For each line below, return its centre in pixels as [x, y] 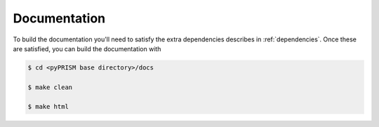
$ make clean [50, 87]
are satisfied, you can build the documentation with [87, 48]
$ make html [48, 107]
